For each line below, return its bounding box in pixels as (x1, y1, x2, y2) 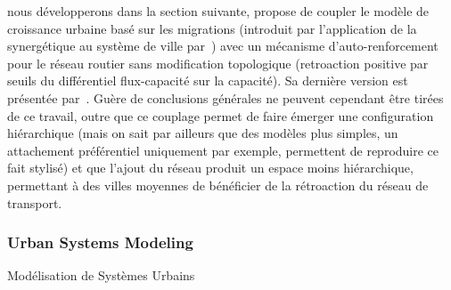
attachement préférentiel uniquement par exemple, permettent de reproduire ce (7, 141, 439, 159)
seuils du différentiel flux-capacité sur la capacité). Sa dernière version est (7, 71, 408, 90)
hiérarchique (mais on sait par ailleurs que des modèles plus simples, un (7, 124, 398, 142)
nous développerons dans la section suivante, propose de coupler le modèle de (7, 2, 430, 20)
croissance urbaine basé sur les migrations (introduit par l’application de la (7, 19, 417, 37)
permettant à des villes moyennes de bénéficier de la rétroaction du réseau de (7, 175, 429, 194)
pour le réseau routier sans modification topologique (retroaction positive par (7, 53, 429, 72)
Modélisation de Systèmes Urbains (7, 266, 195, 285)
